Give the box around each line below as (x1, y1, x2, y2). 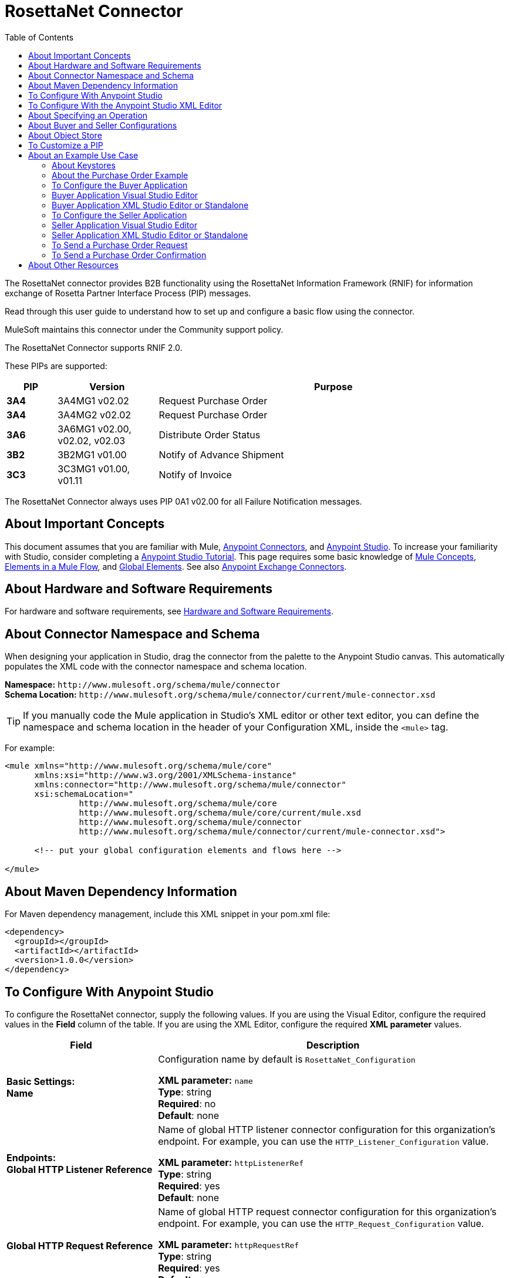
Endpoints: (6, 1151, 56, 1164)
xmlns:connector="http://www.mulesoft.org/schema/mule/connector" (34, 780, 346, 790)
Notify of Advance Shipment (159, 448, 284, 461)
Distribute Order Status (159, 428, 261, 441)
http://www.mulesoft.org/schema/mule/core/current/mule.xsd (79, 808, 361, 818)
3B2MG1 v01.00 (58, 448, 127, 461)
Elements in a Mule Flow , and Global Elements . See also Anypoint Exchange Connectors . (5, 561, 347, 572)
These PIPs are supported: (5, 360, 107, 371)
